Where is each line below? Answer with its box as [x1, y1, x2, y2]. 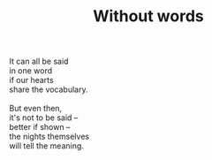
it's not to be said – [9, 112, 79, 123]
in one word [9, 65, 53, 76]
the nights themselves [9, 131, 90, 142]
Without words [92, 6, 205, 27]
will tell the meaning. [9, 141, 84, 151]
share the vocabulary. [9, 84, 88, 95]
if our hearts [9, 75, 55, 86]
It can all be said [9, 56, 69, 67]
